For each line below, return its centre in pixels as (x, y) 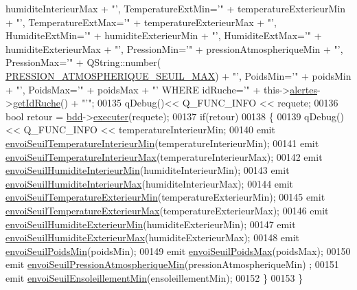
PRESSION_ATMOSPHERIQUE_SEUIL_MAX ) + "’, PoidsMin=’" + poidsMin (178, 75)
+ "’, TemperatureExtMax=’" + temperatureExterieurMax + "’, (141, 22)
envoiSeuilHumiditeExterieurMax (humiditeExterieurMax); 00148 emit (153, 237)
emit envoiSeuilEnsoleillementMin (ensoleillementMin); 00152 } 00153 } (154, 277)
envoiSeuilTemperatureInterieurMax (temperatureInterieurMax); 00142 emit (164, 156)
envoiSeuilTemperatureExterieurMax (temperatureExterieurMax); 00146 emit (167, 210)
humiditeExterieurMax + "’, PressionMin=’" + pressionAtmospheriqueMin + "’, (174, 48)
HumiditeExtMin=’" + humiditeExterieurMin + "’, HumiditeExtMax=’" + (164, 35)
